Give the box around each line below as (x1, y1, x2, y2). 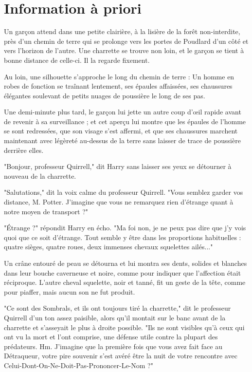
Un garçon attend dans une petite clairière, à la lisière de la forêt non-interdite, (4, 26, 240, 37)
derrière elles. (4, 145, 44, 155)
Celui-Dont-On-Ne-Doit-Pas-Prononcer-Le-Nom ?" (4, 360, 153, 370)
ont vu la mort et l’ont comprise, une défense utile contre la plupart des (4, 332, 218, 342)
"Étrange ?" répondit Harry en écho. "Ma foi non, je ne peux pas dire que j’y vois (4, 223, 246, 233)
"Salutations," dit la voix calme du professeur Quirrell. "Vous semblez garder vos (4, 187, 243, 197)
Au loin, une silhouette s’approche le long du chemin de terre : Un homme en (4, 71, 234, 81)
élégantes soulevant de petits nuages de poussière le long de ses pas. (4, 90, 205, 100)
